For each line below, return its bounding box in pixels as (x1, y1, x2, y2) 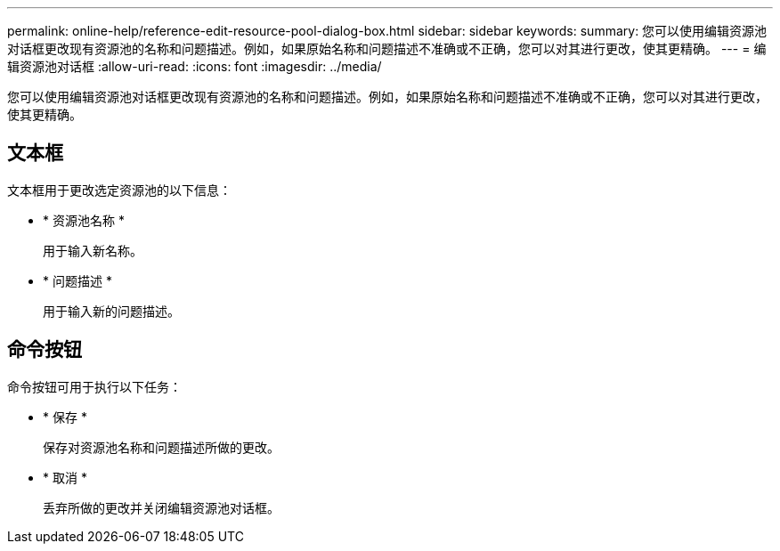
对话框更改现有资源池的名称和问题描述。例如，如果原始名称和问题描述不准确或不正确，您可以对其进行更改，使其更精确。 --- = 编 (7, 41, 767, 56)
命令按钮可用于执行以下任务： (7, 378, 182, 394)
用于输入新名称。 (43, 242, 142, 258)
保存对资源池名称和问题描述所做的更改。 (43, 439, 280, 455)
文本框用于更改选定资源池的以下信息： (7, 182, 232, 198)
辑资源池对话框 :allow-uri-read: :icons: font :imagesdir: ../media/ (7, 59, 382, 74)
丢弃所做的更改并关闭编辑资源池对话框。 (43, 499, 280, 515)
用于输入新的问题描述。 (43, 303, 180, 319)
